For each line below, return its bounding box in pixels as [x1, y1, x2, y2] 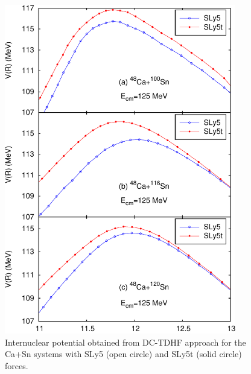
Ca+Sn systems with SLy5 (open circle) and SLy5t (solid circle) [5, 347, 242, 360]
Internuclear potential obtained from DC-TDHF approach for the [5, 335, 246, 348]
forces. [5, 359, 28, 372]
